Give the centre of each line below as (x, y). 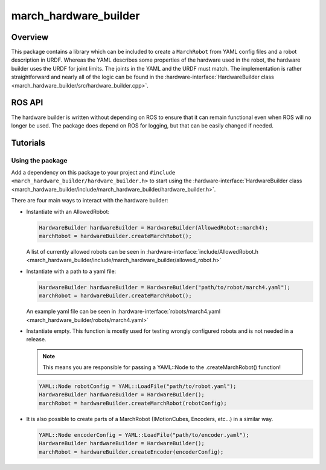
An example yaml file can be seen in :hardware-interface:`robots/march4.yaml (123, 312)
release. (36, 340)
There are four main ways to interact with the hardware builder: (90, 201)
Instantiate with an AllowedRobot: (68, 211)
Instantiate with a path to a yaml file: (71, 271)
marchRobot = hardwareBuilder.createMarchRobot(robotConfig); (133, 403)
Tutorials (28, 143)
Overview (30, 37)
